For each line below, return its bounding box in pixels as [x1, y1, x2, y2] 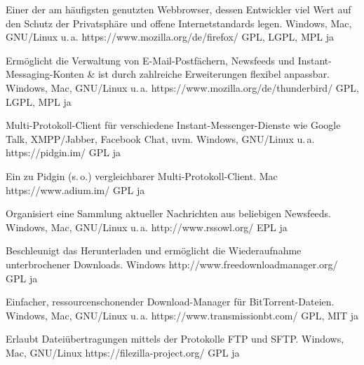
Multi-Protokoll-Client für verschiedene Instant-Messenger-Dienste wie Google [6, 118, 341, 132]
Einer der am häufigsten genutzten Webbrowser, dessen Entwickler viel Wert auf [6, 2, 351, 16]
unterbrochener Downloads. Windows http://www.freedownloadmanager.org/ [6, 256, 338, 271]
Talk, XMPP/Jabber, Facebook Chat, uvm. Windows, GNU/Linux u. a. [6, 131, 315, 146]
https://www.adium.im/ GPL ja [6, 182, 145, 197]
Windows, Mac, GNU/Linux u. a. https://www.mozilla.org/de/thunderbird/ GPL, [6, 80, 359, 95]
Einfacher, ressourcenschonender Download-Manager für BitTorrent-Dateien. [6, 294, 335, 309]
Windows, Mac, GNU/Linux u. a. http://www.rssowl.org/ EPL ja [6, 219, 288, 234]
